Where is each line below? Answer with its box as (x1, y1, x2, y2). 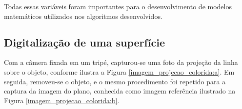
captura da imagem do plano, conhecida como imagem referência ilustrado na (4, 86, 236, 96)
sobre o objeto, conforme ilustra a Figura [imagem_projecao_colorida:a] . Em (4, 66, 235, 77)
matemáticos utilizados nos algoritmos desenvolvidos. (4, 11, 162, 21)
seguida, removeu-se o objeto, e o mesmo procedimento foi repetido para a (4, 76, 226, 86)
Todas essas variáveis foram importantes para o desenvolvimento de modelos (4, 1, 232, 11)
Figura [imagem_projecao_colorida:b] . (4, 95, 120, 105)
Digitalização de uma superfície (4, 34, 165, 49)
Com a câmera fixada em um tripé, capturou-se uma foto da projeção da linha (4, 57, 238, 67)
